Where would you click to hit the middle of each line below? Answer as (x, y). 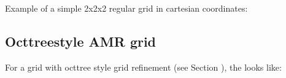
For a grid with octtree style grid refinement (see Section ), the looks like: (143, 67)
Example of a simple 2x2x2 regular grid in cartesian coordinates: (126, 8)
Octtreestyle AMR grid (81, 41)
